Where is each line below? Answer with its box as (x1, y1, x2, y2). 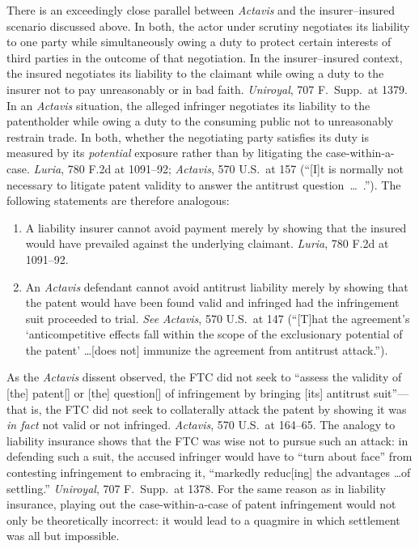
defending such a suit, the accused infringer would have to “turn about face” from (6, 448, 413, 465)
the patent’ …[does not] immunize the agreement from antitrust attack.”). (25, 341, 388, 358)
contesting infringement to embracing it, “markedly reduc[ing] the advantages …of (6, 464, 411, 481)
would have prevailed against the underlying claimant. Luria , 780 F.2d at (25, 235, 389, 252)
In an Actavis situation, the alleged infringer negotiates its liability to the (6, 96, 370, 113)
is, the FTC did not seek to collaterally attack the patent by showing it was (31, 400, 407, 417)
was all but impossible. (6, 527, 120, 544)
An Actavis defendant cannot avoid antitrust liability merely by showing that (25, 278, 408, 295)
